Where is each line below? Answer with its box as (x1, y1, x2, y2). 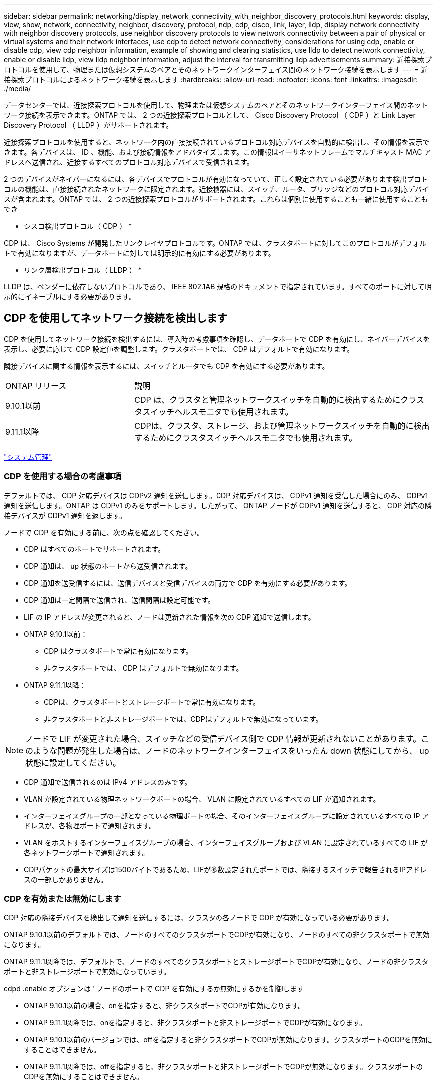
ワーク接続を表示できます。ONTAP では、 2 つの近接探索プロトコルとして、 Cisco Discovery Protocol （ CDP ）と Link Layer (4, 111, 416, 119)
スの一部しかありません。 (24, 875, 108, 884)
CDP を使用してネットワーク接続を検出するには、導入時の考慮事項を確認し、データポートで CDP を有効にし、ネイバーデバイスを (4, 334, 430, 343)
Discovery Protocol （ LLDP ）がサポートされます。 (4, 121, 173, 129)
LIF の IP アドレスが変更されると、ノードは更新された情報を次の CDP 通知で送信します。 (24, 612, 315, 621)
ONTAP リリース (5, 380, 67, 391)
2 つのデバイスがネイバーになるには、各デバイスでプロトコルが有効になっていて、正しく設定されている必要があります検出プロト (4, 175, 428, 183)
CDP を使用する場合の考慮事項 (4, 471, 121, 482)
